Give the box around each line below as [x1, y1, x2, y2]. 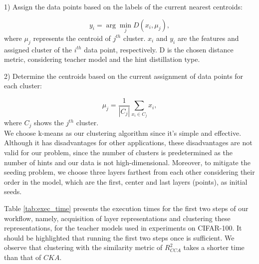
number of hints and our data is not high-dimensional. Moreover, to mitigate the [4, 157, 251, 167]
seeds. [4, 186, 22, 197]
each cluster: [4, 80, 42, 91]
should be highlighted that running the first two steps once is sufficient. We [4, 232, 235, 243]
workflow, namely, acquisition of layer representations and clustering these [4, 213, 231, 223]
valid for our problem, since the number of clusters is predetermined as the [4, 147, 233, 158]
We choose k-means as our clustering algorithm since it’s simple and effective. [4, 127, 242, 138]
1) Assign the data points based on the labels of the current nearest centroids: [4, 1, 243, 11]
